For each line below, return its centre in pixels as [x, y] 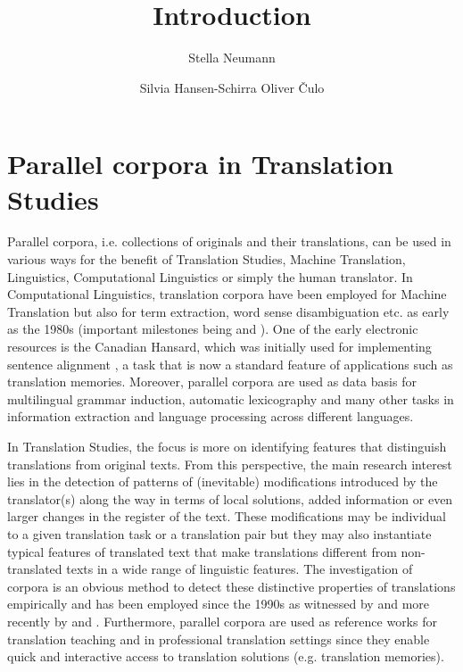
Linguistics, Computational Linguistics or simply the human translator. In [210, 276]
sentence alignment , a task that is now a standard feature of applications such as [230, 364]
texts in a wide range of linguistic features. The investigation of [240, 569]
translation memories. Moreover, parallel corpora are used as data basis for [212, 382]
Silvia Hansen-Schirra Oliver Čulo [232, 87]
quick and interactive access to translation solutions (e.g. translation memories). [226, 656]
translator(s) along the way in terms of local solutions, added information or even [230, 498]
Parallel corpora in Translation [200, 164]
